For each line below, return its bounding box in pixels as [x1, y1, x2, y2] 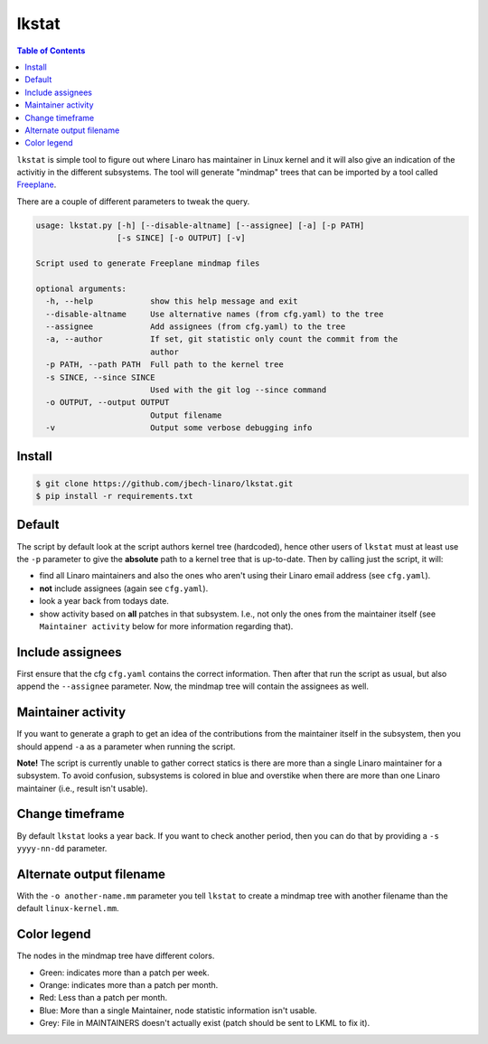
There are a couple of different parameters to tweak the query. [16, 195, 250, 207]
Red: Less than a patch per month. [39, 992, 168, 1003]
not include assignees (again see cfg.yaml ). [39, 583, 209, 594]
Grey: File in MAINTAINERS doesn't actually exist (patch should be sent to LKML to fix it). [39, 1018, 371, 1029]
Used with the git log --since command [149, 384, 327, 395]
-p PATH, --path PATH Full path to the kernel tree [45, 360, 284, 370]
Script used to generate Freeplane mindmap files [35, 259, 260, 268]
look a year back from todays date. [39, 596, 169, 607]
